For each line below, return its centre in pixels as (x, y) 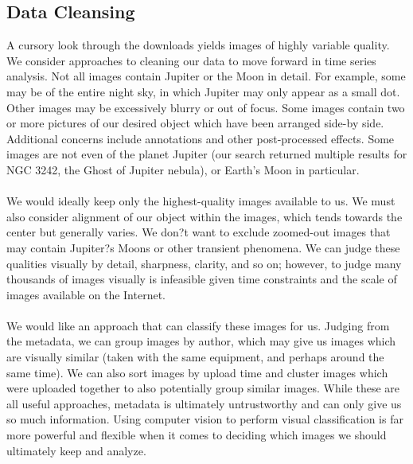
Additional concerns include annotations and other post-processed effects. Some (201, 138)
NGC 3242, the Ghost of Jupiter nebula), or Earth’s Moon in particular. (183, 169)
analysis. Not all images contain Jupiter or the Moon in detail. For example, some (206, 76)
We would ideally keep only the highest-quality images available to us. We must (201, 201)
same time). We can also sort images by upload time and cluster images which (197, 372)
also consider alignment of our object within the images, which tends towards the (205, 216)
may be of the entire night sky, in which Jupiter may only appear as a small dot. (203, 91)
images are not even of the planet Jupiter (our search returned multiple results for (207, 154)
